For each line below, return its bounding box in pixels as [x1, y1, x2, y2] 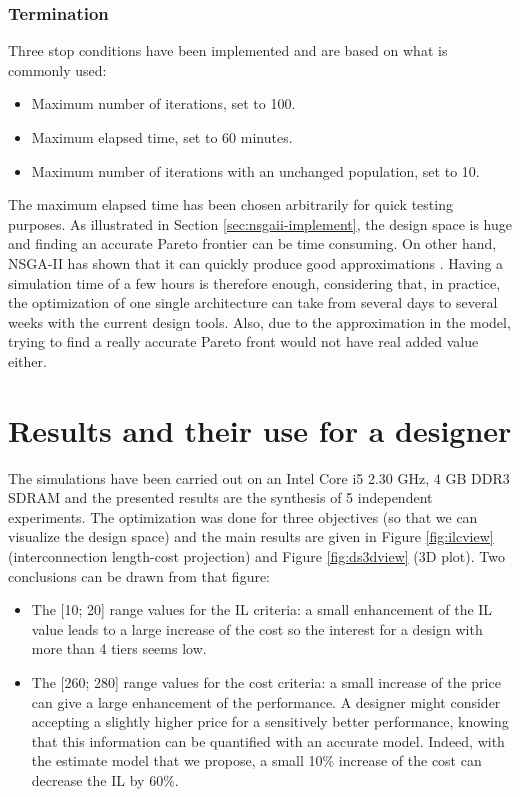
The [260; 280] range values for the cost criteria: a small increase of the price [31, 672, 501, 692]
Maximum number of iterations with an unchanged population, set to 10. [31, 160, 480, 181]
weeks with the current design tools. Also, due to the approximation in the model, [8, 311, 511, 332]
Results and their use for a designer [8, 409, 512, 450]
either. [8, 350, 47, 371]
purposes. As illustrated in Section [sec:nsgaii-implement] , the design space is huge [8, 213, 512, 234]
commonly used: [8, 59, 107, 80]
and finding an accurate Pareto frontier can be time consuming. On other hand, [8, 233, 497, 254]
